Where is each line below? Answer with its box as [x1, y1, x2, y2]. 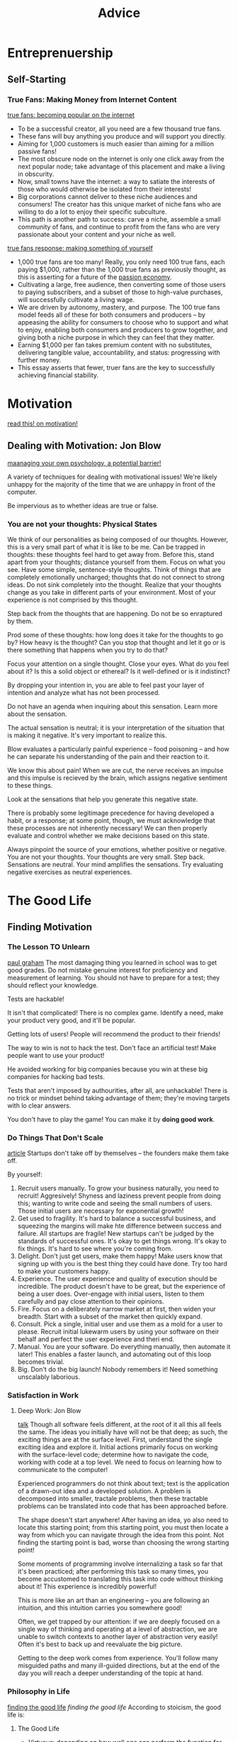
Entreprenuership [7, 45, 113, 61]
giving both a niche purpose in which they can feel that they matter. [17, 332, 215, 342]
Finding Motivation [7, 921, 93, 933]
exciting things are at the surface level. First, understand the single [17, 1435, 212, 1444]
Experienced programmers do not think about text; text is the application [17, 1479, 230, 1488]
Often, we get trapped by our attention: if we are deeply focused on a [17, 1618, 220, 1626]
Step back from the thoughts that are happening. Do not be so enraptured [7, 609, 223, 617]
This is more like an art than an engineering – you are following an [17, 1596, 210, 1605]
